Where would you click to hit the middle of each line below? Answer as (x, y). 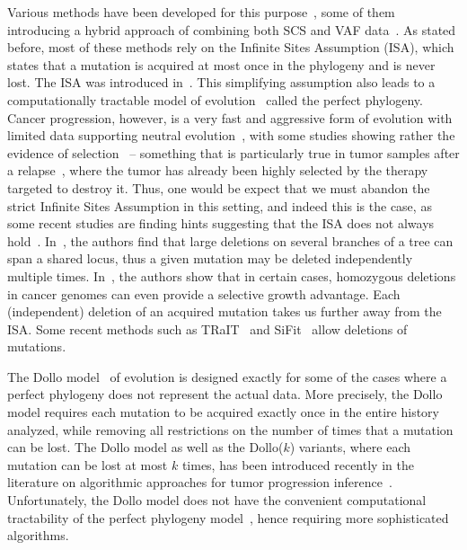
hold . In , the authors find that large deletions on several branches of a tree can (230, 240)
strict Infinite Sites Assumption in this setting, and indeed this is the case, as (220, 205)
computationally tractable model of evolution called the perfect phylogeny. (215, 99)
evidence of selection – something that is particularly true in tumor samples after (233, 152)
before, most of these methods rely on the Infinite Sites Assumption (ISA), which (231, 47)
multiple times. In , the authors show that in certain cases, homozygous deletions (232, 275)
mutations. (37, 346)
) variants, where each (350, 447)
